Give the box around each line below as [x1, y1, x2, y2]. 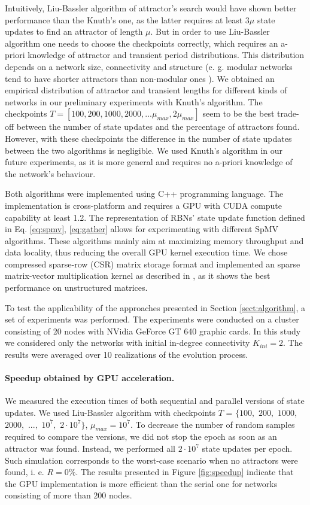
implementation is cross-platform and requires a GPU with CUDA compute [5, 199, 282, 211]
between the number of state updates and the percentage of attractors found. [16, 120, 300, 133]
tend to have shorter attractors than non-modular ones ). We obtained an [5, 72, 275, 84]
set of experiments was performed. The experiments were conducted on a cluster [5, 313, 299, 325]
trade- [277, 107, 299, 120]
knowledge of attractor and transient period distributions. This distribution [28, 48, 305, 61]
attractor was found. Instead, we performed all [5, 442, 175, 454]
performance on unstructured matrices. [5, 281, 148, 294]
